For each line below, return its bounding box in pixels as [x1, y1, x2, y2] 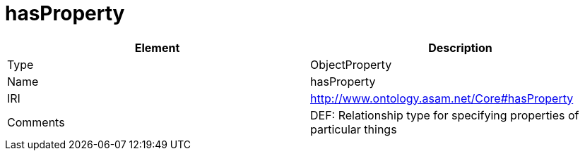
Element [134, 40, 180, 55]
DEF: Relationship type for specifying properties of [310, 108, 579, 122]
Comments [7, 115, 65, 129]
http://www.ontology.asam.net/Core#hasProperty [310, 91, 574, 105]
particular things [310, 122, 397, 136]
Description [428, 40, 492, 55]
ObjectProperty [310, 57, 392, 72]
